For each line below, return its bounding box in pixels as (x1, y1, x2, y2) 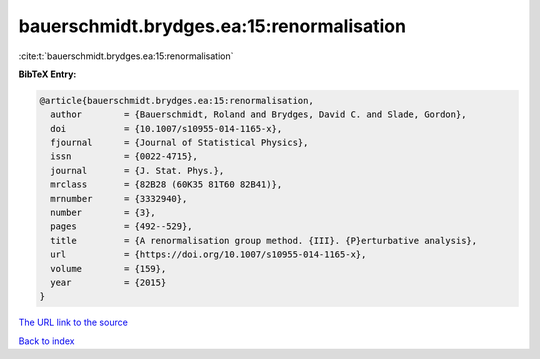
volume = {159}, (50, 263, 167, 274)
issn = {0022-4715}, (50, 151, 199, 162)
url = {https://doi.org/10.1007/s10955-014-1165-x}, (50, 249, 367, 260)
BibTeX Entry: (18, 68, 77, 80)
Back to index (18, 335, 75, 347)
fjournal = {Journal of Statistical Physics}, (50, 137, 309, 149)
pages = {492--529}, (50, 221, 194, 232)
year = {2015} (50, 277, 167, 288)
